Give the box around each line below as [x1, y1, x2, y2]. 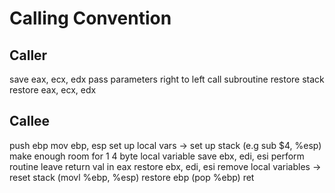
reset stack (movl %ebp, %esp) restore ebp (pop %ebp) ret [9, 171, 255, 183]
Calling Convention [9, 7, 172, 30]
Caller [9, 47, 48, 64]
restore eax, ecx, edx [9, 84, 97, 96]
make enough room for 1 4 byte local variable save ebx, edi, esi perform [9, 150, 305, 162]
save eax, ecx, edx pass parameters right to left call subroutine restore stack [9, 73, 325, 85]
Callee [9, 113, 51, 130]
